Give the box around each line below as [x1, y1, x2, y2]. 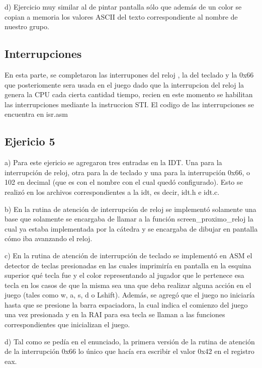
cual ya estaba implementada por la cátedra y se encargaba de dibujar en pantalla [5, 223, 258, 234]
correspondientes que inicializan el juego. [5, 319, 130, 330]
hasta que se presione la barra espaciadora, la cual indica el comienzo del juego [5, 299, 248, 310]
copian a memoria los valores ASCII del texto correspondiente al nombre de [5, 11, 238, 22]
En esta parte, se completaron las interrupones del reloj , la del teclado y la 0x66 [5, 69, 254, 80]
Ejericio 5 [5, 133, 55, 149]
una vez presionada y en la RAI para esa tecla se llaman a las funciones [5, 309, 225, 320]
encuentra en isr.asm [5, 109, 68, 119]
